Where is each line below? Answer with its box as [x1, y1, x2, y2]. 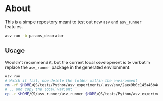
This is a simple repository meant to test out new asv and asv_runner [5, 19, 142, 25]
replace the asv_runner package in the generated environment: [5, 64, 130, 70]
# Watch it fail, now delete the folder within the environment [5, 78, 138, 83]
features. [5, 24, 23, 29]
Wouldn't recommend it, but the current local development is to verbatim [5, 59, 150, 65]
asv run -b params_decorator [5, 33, 64, 38]
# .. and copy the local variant [5, 87, 73, 92]
